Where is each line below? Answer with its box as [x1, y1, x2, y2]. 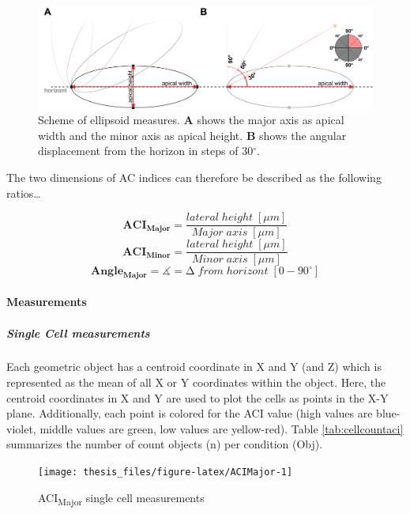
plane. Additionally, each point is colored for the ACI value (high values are [6, 405, 373, 421]
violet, [6, 420, 36, 437]
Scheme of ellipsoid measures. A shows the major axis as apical [38, 111, 344, 128]
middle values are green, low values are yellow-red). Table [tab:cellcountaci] [39, 420, 404, 437]
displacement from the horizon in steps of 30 [38, 142, 254, 159]
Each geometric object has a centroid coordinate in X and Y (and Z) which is [6, 358, 382, 375]
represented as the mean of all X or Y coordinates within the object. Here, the [6, 374, 386, 391]
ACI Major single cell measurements [38, 489, 205, 508]
